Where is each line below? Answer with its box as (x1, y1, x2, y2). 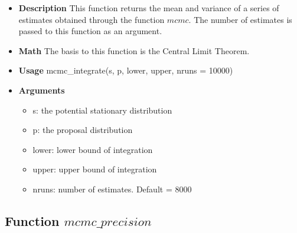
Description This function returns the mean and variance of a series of (18, 2, 279, 14)
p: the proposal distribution (32, 124, 133, 136)
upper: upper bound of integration (32, 163, 157, 175)
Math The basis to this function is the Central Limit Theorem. (18, 44, 250, 56)
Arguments (18, 84, 65, 96)
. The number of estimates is (188, 13, 292, 25)
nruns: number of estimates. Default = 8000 (32, 182, 192, 195)
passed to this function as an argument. (18, 25, 162, 37)
